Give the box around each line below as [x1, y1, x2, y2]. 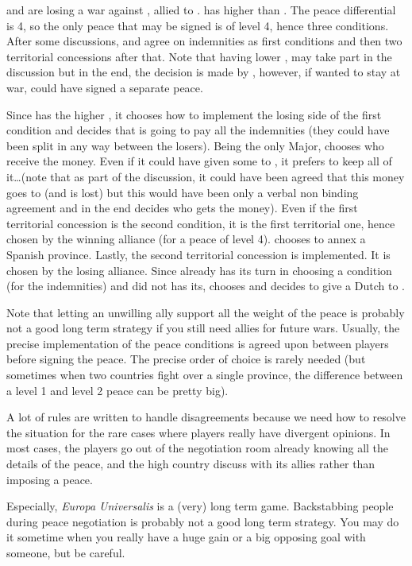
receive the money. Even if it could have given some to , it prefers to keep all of [6, 153, 392, 169]
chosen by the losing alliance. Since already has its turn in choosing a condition [6, 262, 392, 278]
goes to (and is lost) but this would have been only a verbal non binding [6, 184, 359, 200]
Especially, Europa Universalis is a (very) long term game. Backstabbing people [6, 498, 394, 514]
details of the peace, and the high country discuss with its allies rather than [6, 456, 375, 472]
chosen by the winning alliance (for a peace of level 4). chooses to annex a [6, 231, 366, 247]
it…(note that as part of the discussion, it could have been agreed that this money [6, 168, 405, 184]
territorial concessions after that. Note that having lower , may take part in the [6, 48, 392, 64]
